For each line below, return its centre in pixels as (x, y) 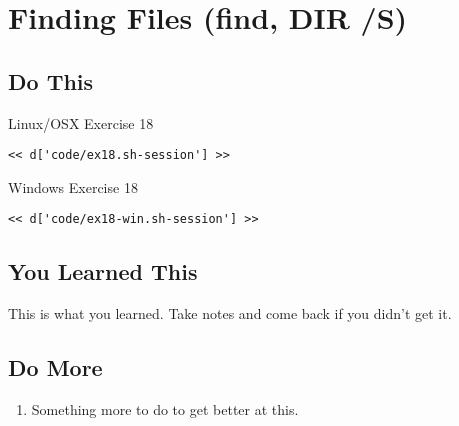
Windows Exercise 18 (73, 186)
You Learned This (103, 271)
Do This (51, 80)
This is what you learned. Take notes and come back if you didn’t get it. (230, 313)
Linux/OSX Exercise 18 (81, 122)
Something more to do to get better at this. (165, 409)
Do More (55, 367)
